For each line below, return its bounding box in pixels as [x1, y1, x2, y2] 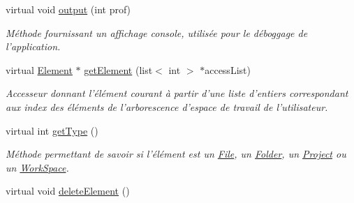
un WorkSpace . [6, 160, 69, 174]
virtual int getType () [6, 123, 98, 137]
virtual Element [6, 62, 73, 77]
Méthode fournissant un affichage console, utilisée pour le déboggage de [6, 25, 308, 40]
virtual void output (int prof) [6, 2, 131, 16]
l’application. [6, 39, 61, 54]
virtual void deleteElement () [6, 183, 130, 198]
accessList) [205, 62, 251, 77]
